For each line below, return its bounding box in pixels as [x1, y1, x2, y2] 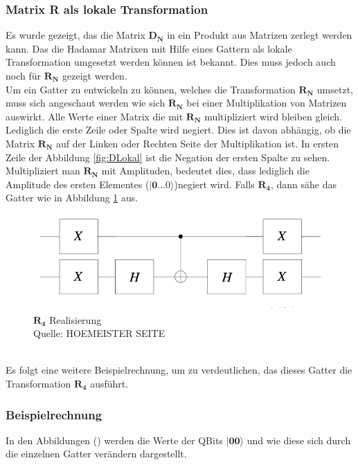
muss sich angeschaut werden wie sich [6, 95, 165, 110]
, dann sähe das [270, 176, 337, 191]
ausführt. [90, 376, 129, 391]
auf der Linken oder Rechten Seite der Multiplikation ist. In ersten [56, 136, 339, 150]
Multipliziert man [6, 163, 80, 178]
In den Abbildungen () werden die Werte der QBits [6, 432, 223, 447]
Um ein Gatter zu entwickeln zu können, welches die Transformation [6, 82, 296, 96]
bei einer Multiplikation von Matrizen [186, 95, 347, 110]
